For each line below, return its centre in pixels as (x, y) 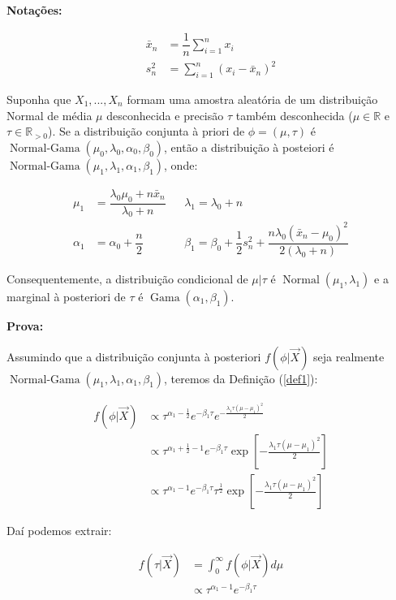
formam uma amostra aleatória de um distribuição (252, 99)
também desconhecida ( (294, 115)
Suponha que (39, 99)
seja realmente (349, 356)
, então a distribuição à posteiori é (249, 147)
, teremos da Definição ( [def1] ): (241, 378)
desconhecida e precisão (165, 115)
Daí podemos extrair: (59, 531)
